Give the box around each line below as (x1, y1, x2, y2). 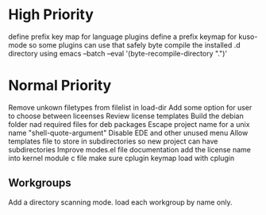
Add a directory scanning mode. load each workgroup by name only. (8, 197, 233, 207)
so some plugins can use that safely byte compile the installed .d (29, 40, 241, 49)
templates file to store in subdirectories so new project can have (8, 136, 218, 146)
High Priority (8, 6, 94, 24)
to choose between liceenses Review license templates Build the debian (8, 111, 244, 121)
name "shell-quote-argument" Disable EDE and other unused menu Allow (8, 128, 249, 137)
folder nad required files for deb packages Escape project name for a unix (8, 119, 250, 129)
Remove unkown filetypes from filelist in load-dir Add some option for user (8, 102, 253, 112)
